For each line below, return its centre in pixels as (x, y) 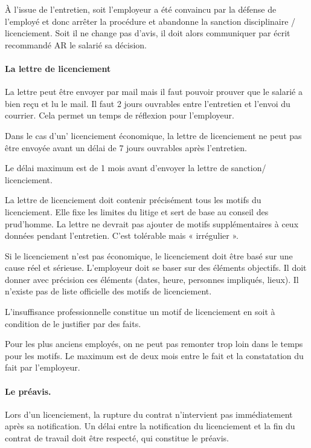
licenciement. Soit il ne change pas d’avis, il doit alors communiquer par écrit (148, 33)
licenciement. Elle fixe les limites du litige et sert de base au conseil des (137, 211)
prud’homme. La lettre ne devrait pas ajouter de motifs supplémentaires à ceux (152, 223)
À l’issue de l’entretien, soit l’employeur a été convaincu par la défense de (141, 9)
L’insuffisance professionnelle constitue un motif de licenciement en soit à (140, 312)
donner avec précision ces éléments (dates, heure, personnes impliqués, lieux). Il (152, 279)
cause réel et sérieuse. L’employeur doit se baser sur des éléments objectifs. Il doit (156, 268)
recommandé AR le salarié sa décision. (76, 44)
